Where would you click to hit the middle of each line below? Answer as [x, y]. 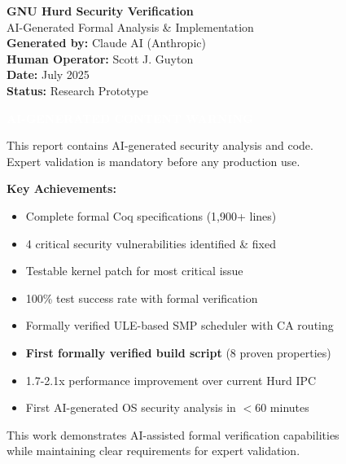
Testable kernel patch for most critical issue [134, 271]
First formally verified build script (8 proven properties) [178, 352]
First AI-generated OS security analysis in [131, 407]
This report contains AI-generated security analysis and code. [160, 145]
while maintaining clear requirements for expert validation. [153, 451]
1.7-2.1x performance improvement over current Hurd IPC [171, 380]
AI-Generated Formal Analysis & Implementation [130, 26]
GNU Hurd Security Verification [100, 11]
